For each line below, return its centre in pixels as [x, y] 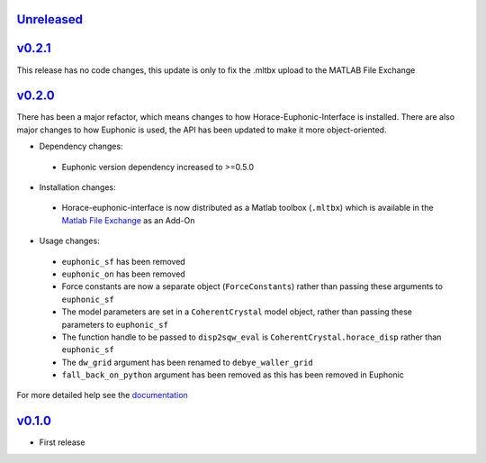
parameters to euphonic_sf [115, 324]
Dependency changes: [81, 146]
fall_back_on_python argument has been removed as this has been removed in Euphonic [233, 375]
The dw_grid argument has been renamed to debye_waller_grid [188, 362]
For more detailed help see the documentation [102, 395]
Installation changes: [77, 187]
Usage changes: [69, 241]
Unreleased [50, 19]
